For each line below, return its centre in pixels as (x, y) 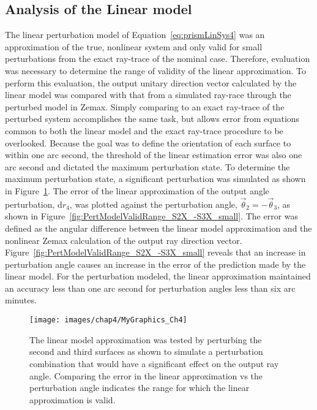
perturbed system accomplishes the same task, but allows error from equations (152, 119)
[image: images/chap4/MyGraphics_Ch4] (108, 320)
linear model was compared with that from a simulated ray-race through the (148, 95)
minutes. (21, 300)
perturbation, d (34, 204)
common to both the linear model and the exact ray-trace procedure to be (144, 130)
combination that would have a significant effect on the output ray (154, 363)
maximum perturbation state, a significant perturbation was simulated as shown (155, 179)
